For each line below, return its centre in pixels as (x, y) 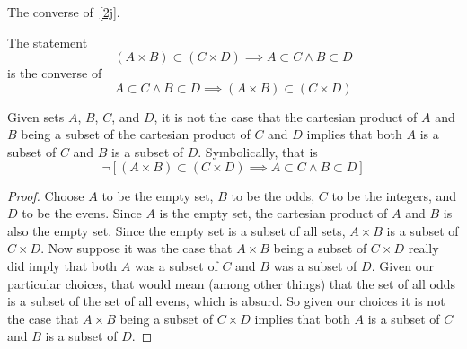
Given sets (36, 116)
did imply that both (62, 265)
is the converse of (55, 73)
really (423, 248)
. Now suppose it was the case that (137, 248)
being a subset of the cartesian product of (136, 134)
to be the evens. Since (82, 213)
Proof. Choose (46, 195)
